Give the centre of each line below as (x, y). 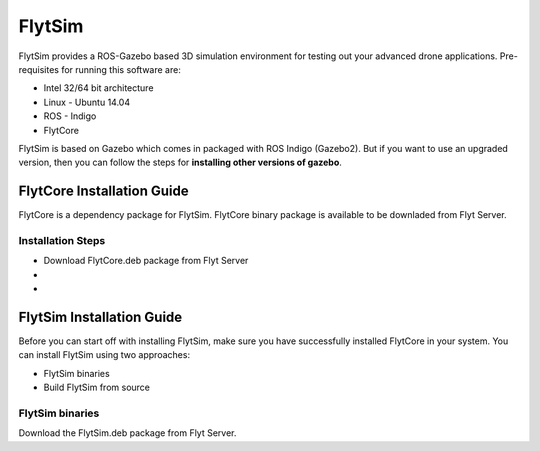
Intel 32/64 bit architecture (98, 88)
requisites (39, 69)
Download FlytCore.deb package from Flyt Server (146, 261)
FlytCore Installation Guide (103, 191)
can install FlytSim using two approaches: (104, 355)
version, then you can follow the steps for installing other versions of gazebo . (180, 162)
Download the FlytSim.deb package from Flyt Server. (127, 433)
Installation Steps (62, 240)
